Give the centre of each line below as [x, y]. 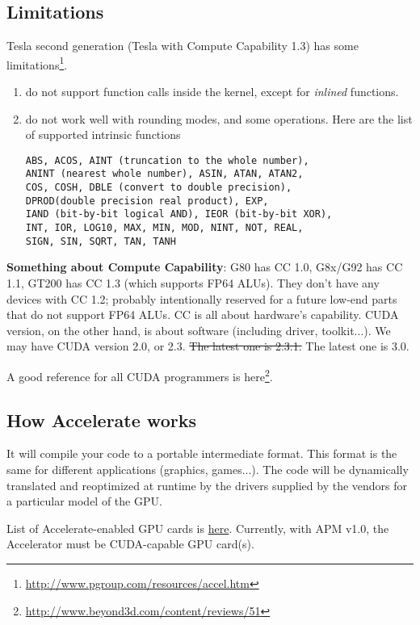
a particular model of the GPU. [84, 501]
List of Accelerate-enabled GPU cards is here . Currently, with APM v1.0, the [198, 528]
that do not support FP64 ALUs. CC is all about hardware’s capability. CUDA [203, 315]
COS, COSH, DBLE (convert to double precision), [159, 188]
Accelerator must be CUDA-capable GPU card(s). [130, 544]
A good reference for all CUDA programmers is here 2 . [140, 375]
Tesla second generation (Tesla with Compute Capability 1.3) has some [183, 46]
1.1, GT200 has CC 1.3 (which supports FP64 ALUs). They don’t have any [193, 283]
